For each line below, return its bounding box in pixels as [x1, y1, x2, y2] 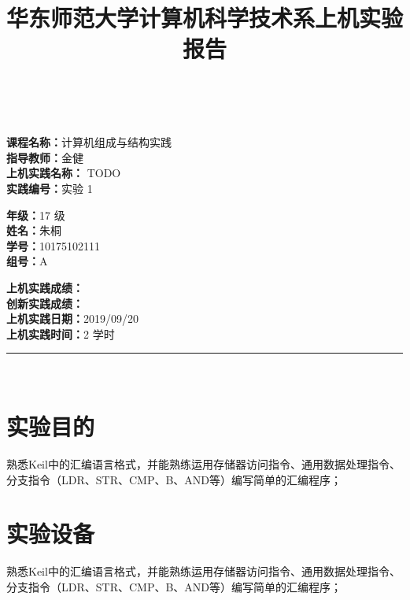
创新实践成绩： [6, 294, 83, 311]
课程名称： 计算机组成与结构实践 [6, 134, 172, 150]
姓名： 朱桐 [6, 222, 61, 239]
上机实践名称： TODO [6, 165, 121, 181]
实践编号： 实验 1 [6, 180, 93, 196]
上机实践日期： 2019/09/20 [6, 310, 139, 327]
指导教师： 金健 [6, 149, 83, 165]
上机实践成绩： [6, 279, 83, 295]
